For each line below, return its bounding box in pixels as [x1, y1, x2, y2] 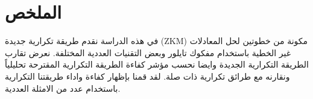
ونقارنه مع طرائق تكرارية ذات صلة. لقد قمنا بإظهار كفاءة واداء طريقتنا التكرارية [5, 69, 290, 82]
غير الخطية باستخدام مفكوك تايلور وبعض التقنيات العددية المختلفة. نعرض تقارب [5, 46, 291, 59]
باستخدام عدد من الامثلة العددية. [5, 81, 121, 94]
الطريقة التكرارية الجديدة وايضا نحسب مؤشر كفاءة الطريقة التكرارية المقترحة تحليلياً [5, 58, 309, 71]
